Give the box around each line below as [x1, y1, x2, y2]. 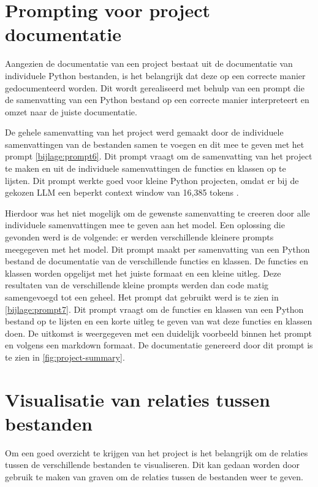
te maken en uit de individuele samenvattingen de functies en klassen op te [5, 162, 286, 175]
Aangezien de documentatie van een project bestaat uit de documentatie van [5, 57, 293, 70]
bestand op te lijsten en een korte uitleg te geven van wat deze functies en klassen [5, 315, 312, 328]
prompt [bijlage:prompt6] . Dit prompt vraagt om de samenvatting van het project [5, 150, 312, 163]
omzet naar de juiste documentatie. [5, 105, 137, 118]
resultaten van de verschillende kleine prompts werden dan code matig [5, 278, 269, 291]
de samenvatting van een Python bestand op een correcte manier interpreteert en [5, 93, 309, 106]
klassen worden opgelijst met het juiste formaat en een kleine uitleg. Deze [5, 266, 281, 279]
